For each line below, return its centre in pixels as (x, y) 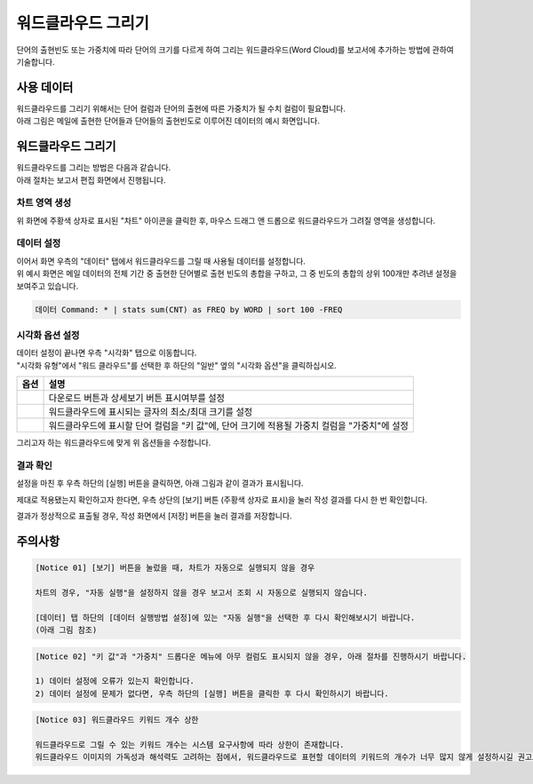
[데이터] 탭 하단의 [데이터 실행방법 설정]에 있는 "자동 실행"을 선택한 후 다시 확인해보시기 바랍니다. (225, 618)
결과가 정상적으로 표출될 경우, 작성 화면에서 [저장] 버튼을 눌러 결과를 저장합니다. (154, 516)
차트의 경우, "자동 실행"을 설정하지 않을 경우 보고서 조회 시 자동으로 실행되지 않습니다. (202, 592)
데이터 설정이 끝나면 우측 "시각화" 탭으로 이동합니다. (107, 353)
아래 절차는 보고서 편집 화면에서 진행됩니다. (91, 180)
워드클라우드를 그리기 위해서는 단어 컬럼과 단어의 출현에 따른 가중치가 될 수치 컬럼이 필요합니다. (181, 108)
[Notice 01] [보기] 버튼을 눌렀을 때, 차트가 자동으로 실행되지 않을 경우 (175, 568)
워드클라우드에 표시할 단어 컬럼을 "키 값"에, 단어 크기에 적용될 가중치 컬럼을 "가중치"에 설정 (228, 426)
